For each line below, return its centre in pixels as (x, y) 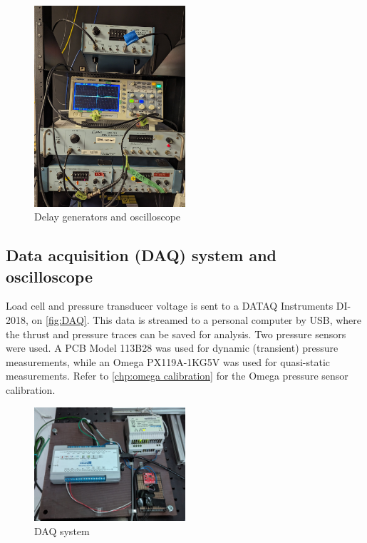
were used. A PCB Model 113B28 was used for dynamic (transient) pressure (172, 348)
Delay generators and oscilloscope (108, 217)
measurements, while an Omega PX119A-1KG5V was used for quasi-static (168, 361)
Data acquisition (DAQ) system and (141, 255)
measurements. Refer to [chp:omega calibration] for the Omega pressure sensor (177, 376)
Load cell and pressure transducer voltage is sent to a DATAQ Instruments (170, 306)
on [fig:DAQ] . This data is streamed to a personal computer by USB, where (197, 319)
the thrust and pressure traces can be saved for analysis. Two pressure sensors (176, 334)
